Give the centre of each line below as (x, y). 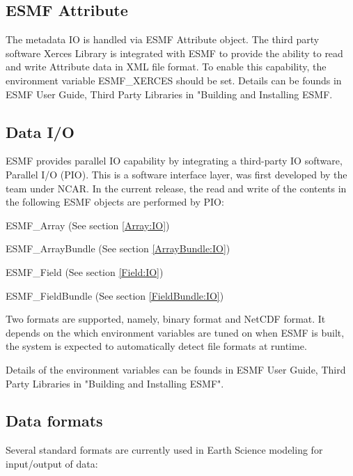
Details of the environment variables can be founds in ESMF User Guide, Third (176, 369)
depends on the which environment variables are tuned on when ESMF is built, (175, 332)
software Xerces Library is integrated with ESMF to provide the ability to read (174, 53)
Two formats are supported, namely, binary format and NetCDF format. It (166, 319)
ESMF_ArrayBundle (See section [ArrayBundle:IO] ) (118, 248)
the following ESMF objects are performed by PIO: (115, 202)
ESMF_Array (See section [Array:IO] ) (88, 225)
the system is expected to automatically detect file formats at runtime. (156, 346)
